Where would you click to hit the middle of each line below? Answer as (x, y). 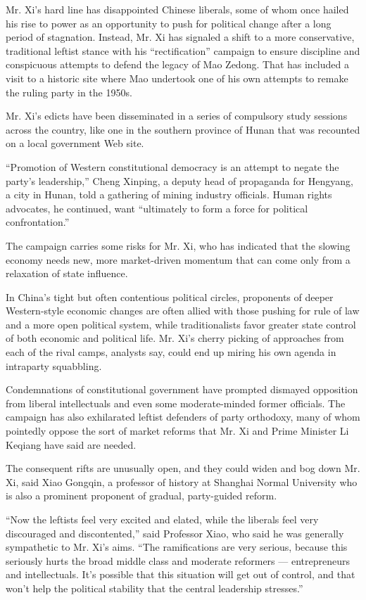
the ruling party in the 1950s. (69, 92)
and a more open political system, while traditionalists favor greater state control (181, 324)
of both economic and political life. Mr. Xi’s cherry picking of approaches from (175, 338)
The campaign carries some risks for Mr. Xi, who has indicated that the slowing (178, 245)
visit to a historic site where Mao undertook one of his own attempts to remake (177, 78)
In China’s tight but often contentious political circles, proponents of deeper (170, 296)
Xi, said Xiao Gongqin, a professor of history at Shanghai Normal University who (182, 481)
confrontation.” (38, 222)
